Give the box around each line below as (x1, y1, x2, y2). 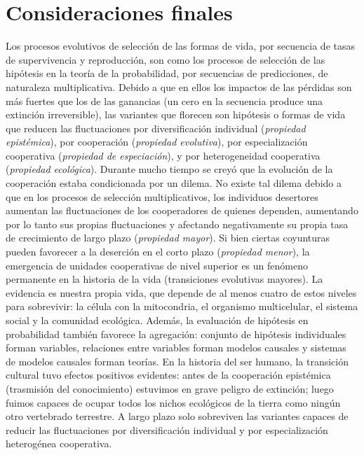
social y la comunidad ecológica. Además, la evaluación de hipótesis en (6, 313, 309, 327)
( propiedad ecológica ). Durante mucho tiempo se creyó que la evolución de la (6, 162, 333, 176)
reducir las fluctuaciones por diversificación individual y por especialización (6, 422, 328, 437)
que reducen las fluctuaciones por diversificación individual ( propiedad (6, 120, 306, 135)
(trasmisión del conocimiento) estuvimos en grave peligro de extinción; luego (6, 381, 334, 395)
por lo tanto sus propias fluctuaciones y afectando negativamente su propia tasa (6, 216, 349, 231)
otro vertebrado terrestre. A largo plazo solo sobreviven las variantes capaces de (6, 409, 349, 423)
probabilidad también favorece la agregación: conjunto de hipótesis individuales (6, 326, 346, 341)
